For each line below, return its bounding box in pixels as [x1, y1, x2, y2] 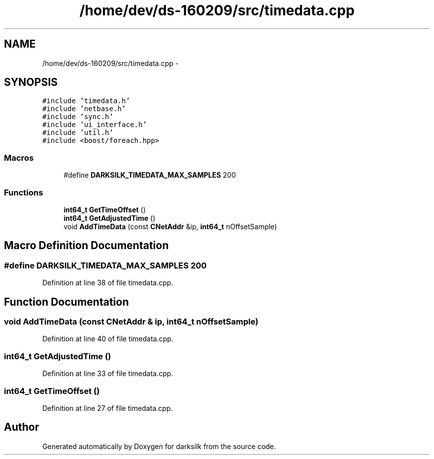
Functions [4, 187, 43, 197]
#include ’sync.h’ [42, 113, 113, 121]
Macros [4, 152, 34, 163]
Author [4, 421, 39, 434]
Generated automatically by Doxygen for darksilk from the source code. [42, 442, 276, 451]
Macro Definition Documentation [4, 239, 169, 252]
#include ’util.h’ [42, 129, 113, 137]
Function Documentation [4, 295, 129, 308]
